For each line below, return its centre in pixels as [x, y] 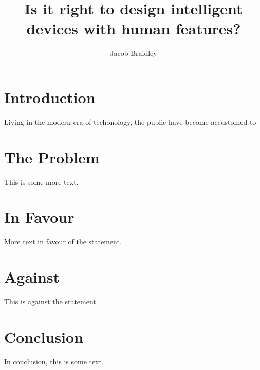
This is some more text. [41, 181]
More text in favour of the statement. [63, 241]
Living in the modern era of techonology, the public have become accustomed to [130, 121]
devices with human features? [134, 28]
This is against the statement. [51, 301]
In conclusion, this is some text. [54, 361]
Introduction [50, 97]
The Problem [52, 157]
